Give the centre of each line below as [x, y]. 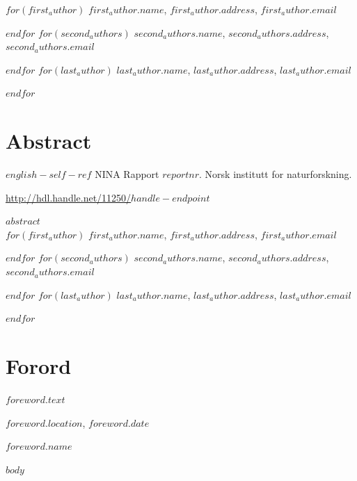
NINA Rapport [127, 174]
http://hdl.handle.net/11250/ [69, 197]
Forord [39, 366]
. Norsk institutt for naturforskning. [276, 174]
